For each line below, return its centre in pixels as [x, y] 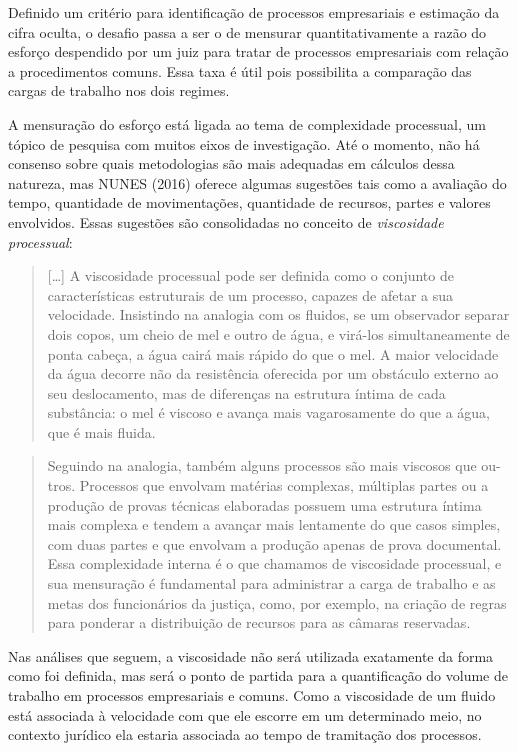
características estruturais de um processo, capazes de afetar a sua [250, 294]
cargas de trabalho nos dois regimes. [119, 90]
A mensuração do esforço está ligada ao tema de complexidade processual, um [247, 123]
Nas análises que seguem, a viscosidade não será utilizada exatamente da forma [251, 655]
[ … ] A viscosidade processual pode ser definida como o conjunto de [250, 275]
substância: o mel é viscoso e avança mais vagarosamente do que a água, [268, 412]
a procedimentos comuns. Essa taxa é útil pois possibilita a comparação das [240, 70]
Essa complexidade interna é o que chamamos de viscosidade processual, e [274, 563]
